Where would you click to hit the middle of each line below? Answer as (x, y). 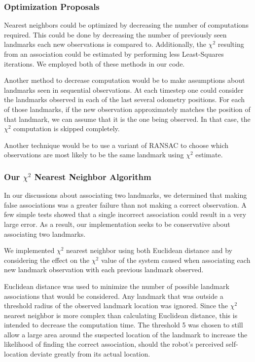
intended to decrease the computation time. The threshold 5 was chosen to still (124, 325)
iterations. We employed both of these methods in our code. (94, 63)
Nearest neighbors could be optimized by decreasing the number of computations (126, 25)
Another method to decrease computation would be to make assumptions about (125, 80)
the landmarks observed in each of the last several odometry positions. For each (125, 99)
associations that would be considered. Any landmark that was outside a (114, 296)
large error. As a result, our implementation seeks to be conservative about (117, 224)
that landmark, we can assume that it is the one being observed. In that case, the (127, 119)
